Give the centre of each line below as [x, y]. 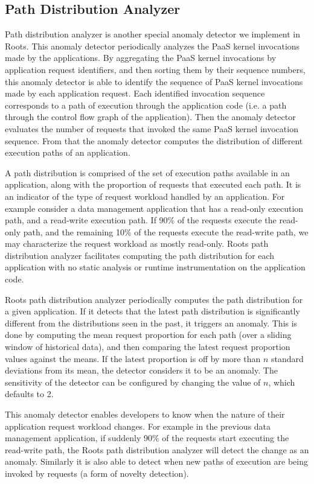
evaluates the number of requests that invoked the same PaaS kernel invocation [152, 128]
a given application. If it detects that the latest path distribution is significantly [152, 311]
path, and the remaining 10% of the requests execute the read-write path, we [166, 231]
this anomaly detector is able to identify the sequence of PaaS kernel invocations [154, 81]
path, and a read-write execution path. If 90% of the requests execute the [141, 220]
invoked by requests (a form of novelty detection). [97, 473]
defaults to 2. [29, 394]
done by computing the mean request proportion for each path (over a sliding [148, 335]
